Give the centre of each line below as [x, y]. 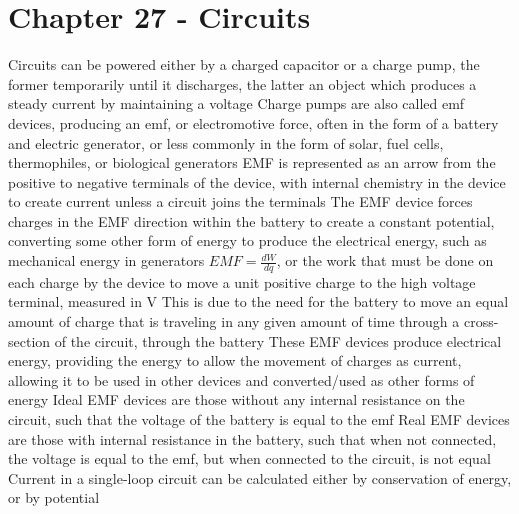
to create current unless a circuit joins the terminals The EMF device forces [240, 201]
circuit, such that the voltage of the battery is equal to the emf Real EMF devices [259, 419]
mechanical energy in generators [106, 260]
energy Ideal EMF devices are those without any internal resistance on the [236, 399]
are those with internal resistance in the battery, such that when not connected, [252, 438]
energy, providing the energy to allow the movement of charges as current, [235, 360]
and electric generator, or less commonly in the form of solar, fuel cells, [226, 142]
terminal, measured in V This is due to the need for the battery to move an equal [258, 301]
